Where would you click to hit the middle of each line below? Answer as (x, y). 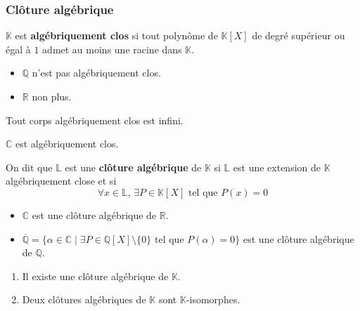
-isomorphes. (213, 299)
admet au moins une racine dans (112, 49)
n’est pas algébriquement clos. (96, 73)
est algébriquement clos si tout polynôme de (116, 35)
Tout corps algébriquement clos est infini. (95, 120)
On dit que (29, 167)
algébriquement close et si (61, 181)
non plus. (52, 96)
